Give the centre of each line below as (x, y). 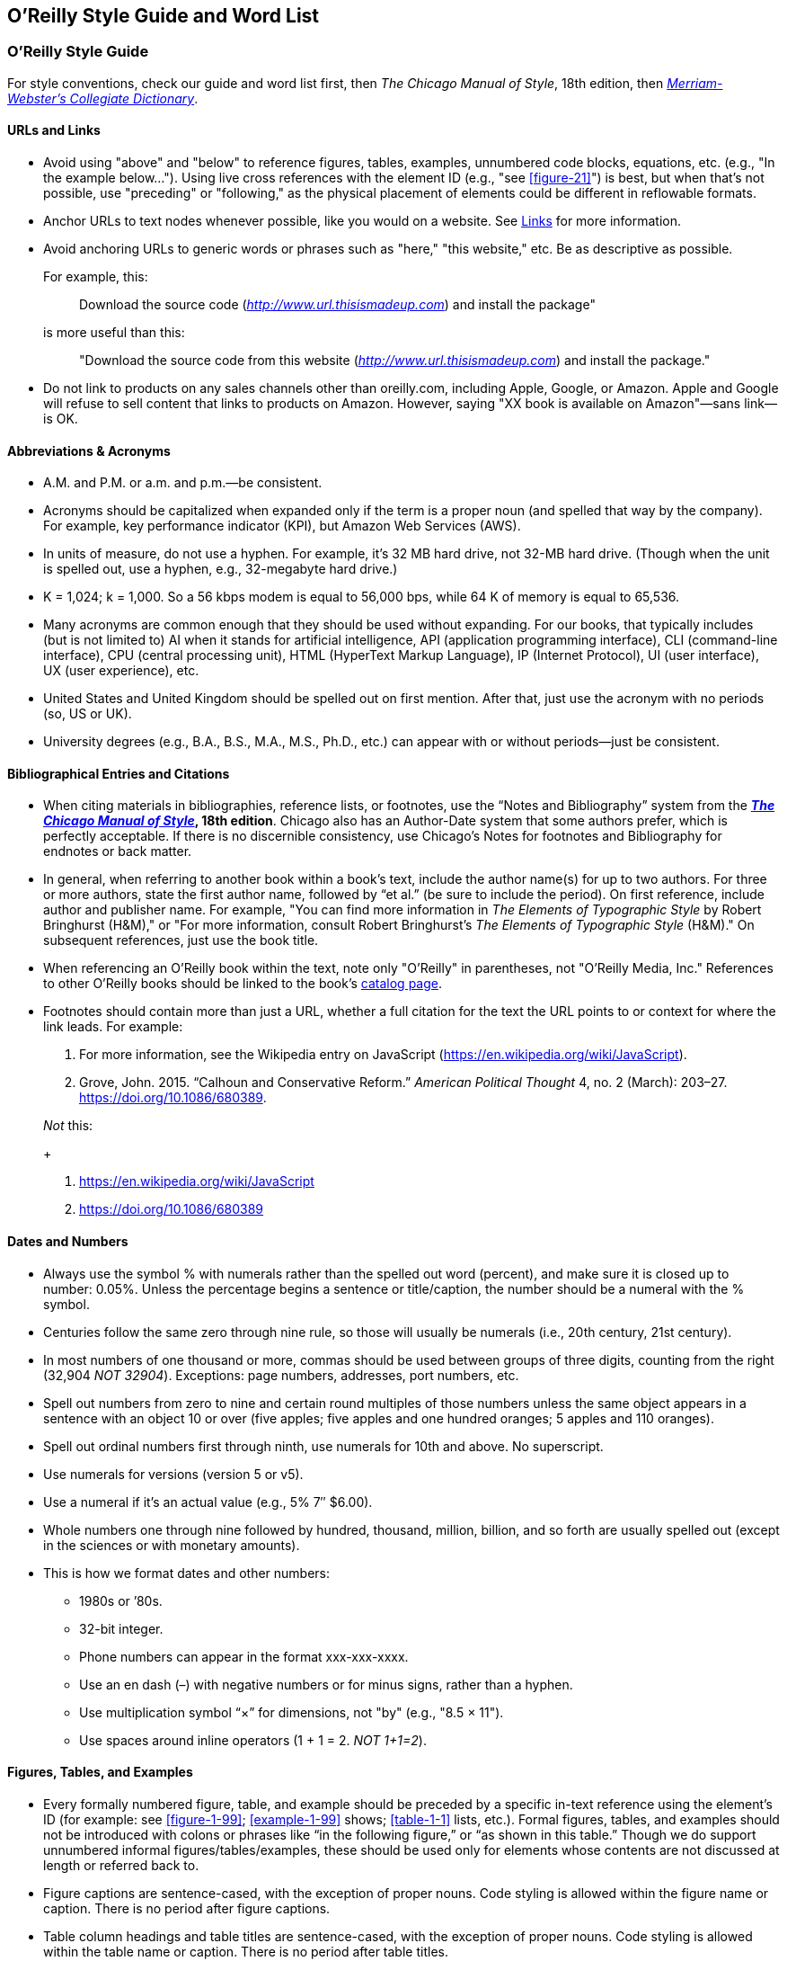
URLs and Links (54, 130)
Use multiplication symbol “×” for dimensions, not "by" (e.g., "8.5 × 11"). (292, 1712)
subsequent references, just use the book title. (181, 940)
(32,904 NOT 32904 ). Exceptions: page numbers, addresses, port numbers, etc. (281, 1375)
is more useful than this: (114, 333)
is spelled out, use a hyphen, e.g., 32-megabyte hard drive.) (221, 569)
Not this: (68, 1126)
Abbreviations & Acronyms (89, 450)
